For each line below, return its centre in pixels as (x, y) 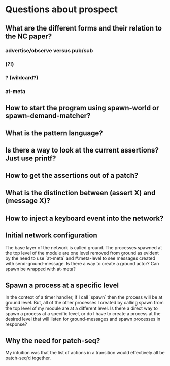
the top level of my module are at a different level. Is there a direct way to (82, 308)
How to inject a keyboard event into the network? (84, 218)
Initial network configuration (51, 235)
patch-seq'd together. (28, 358)
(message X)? (28, 201)
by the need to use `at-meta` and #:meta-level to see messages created (80, 258)
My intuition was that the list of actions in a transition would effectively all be (85, 353)
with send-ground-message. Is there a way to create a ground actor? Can (82, 264)
